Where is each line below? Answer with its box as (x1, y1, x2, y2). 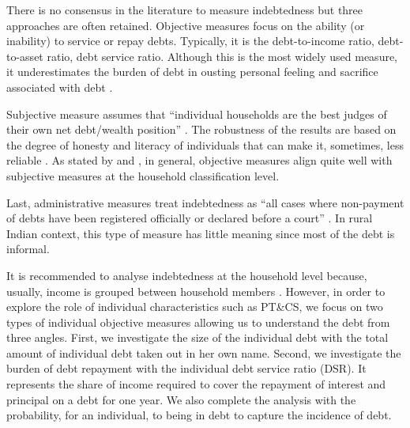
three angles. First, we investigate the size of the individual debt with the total (6, 329, 389, 346)
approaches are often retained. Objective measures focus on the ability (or (6, 17, 365, 33)
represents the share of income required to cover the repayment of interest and (6, 376, 386, 392)
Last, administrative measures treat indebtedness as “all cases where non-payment (6, 194, 404, 210)
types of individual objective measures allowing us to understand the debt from (6, 313, 390, 330)
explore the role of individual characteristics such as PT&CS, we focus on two (6, 298, 383, 315)
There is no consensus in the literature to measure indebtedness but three (6, 2, 363, 17)
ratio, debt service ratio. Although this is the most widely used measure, (47, 47, 398, 64)
